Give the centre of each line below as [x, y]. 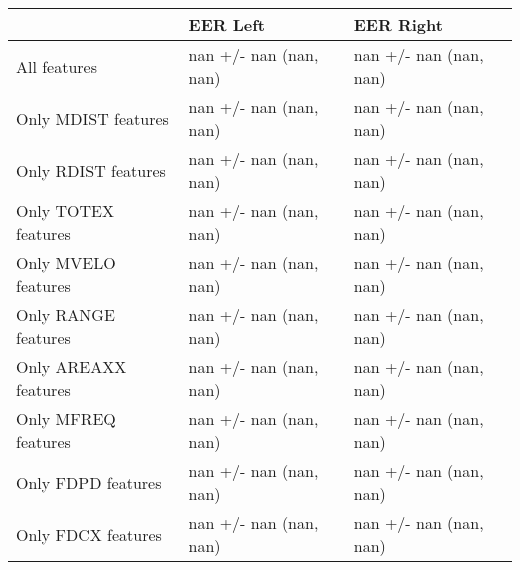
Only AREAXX [71, 366]
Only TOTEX [65, 210]
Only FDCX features [89, 534]
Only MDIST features [92, 118]
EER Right [398, 24]
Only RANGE [65, 314]
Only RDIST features [91, 170]
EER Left [226, 24]
